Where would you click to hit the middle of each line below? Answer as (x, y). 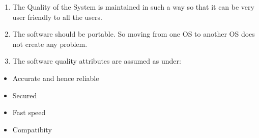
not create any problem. (50, 44)
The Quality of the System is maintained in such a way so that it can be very (133, 7)
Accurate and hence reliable (56, 78)
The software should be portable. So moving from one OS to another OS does (134, 34)
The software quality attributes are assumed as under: (97, 61)
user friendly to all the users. (57, 17)
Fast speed (29, 112)
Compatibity (32, 129)
